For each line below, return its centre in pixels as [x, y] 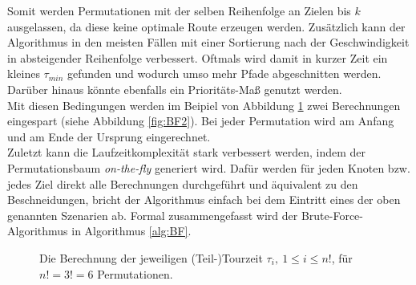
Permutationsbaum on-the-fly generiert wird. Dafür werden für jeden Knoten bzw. [209, 167]
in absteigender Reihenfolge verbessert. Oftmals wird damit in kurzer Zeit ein [198, 57]
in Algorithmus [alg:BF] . [131, 231]
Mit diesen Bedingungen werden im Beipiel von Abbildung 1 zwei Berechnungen [204, 105]
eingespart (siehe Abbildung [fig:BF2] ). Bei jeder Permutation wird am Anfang [201, 121]
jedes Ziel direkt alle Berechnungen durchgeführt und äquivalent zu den [183, 183]
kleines [24, 73]
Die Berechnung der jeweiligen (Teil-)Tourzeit [151, 257]
